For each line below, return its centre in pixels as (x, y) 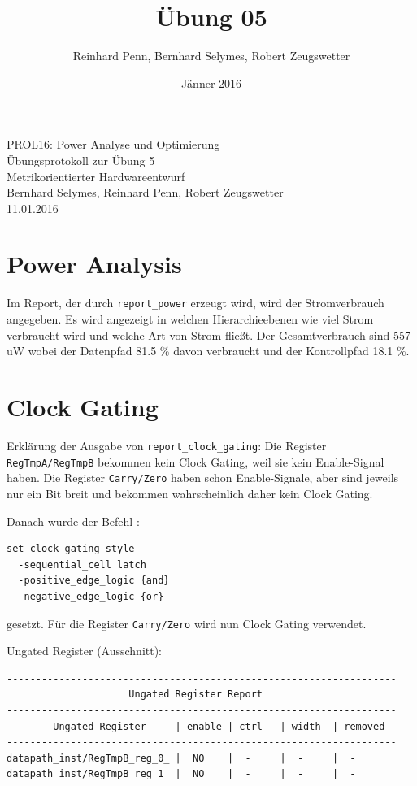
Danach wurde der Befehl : (73, 521)
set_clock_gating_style (71, 549)
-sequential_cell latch (82, 565)
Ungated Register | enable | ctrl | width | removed (219, 726)
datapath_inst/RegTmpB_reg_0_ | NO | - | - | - (181, 758)
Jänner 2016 (211, 83)
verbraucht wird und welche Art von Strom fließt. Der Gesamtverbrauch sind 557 (208, 334)
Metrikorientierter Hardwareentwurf (96, 176)
